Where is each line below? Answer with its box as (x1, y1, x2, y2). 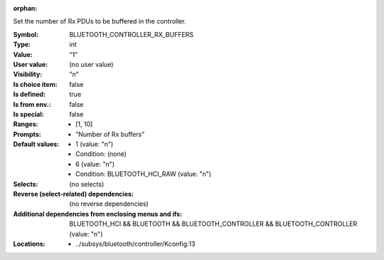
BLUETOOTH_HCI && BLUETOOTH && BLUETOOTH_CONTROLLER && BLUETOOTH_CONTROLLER (69, 219, 358, 228)
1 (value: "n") (75, 140, 114, 149)
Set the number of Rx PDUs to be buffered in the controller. (13, 17, 186, 26)
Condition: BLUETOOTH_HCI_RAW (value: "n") (75, 170, 212, 178)
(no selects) (69, 180, 105, 188)
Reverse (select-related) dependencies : (13, 189, 134, 199)
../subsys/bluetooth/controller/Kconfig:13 (75, 239, 196, 248)
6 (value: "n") (75, 160, 115, 168)
